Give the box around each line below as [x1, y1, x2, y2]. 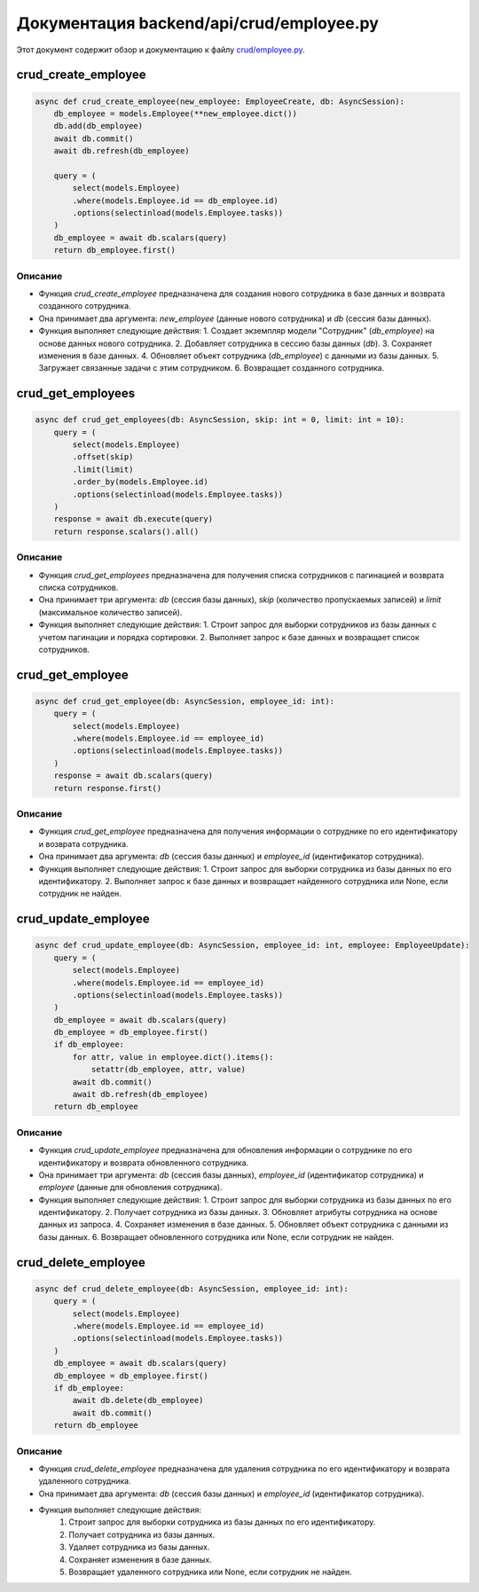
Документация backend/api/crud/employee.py [16, 13, 379, 33]
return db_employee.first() [53, 245, 177, 255]
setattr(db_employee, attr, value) [90, 1064, 246, 1075]
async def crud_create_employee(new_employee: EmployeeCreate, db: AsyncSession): [35, 96, 405, 106]
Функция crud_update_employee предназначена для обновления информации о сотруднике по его [38, 1145, 412, 1156]
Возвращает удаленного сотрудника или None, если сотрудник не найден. [68, 1566, 352, 1578]
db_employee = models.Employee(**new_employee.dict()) [53, 108, 297, 119]
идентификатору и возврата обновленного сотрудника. [38, 1157, 249, 1168]
